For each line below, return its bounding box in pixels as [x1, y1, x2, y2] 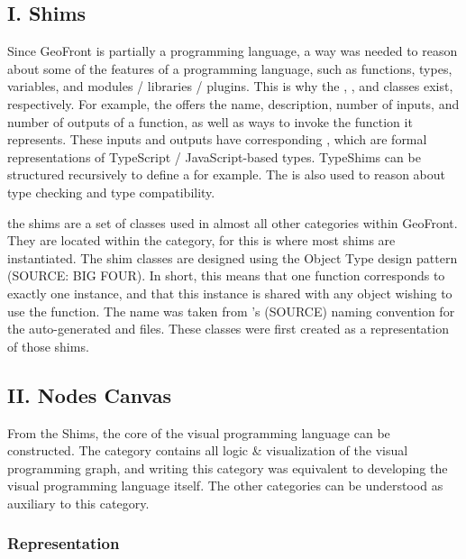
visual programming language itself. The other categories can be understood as [7, 476, 443, 495]
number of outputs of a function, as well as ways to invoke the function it [7, 112, 413, 131]
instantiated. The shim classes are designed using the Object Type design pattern [7, 248, 458, 267]
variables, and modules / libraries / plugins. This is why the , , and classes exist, [7, 77, 453, 96]
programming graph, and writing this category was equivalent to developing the [7, 458, 448, 477]
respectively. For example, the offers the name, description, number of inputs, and [7, 94, 460, 113]
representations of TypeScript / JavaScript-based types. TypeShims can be [7, 147, 421, 166]
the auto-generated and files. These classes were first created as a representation [7, 319, 449, 338]
